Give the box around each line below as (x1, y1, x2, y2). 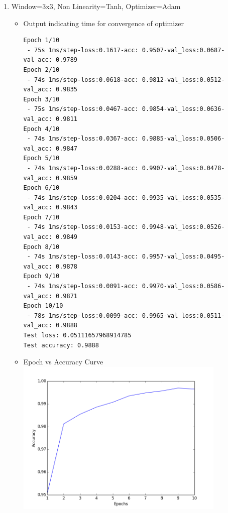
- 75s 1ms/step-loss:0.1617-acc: (27, 46, 139, 54)
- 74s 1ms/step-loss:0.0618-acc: (27, 76, 139, 83)
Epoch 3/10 (23, 95, 60, 103)
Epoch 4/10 (23, 125, 60, 133)
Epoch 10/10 (23, 302, 63, 310)
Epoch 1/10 (23, 37, 60, 44)
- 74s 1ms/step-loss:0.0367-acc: (27, 135, 139, 143)
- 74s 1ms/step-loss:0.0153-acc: (27, 223, 139, 231)
